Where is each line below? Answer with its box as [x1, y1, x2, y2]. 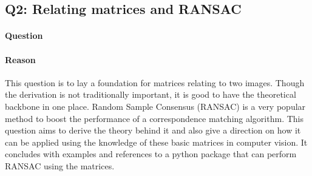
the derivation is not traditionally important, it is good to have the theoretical [5, 88, 296, 101]
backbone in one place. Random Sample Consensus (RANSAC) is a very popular [5, 100, 306, 112]
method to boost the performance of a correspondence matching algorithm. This [5, 112, 304, 124]
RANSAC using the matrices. [5, 159, 115, 172]
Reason [5, 53, 36, 66]
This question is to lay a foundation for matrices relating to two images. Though [5, 76, 305, 89]
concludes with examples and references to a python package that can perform [5, 147, 297, 160]
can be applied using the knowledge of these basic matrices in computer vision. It [5, 135, 308, 148]
